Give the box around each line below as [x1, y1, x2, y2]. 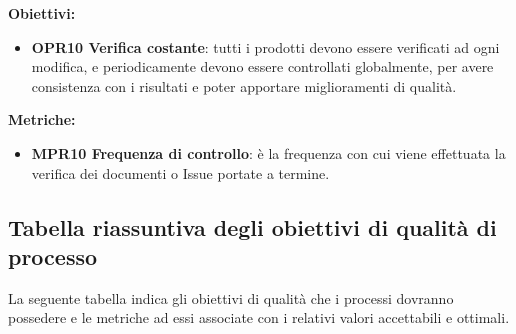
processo [8, 240, 98, 271]
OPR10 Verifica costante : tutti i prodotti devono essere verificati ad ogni [31, 36, 500, 57]
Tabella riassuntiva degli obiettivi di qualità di [8, 211, 497, 242]
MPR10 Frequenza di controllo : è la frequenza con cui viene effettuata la [31, 142, 506, 163]
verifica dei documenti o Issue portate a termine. [31, 162, 330, 183]
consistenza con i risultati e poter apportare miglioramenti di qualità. [31, 75, 457, 96]
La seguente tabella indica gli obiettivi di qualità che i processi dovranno [8, 287, 454, 308]
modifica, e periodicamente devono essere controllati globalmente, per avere [31, 56, 494, 77]
